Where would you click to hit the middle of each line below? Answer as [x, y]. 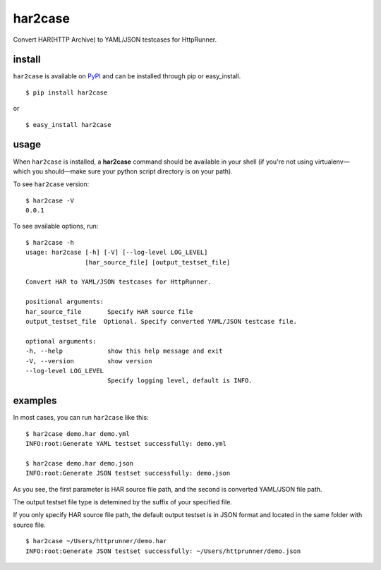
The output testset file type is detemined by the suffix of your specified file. [123, 502]
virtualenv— [332, 162]
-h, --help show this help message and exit [124, 351]
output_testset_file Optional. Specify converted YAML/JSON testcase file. [162, 321]
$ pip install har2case [67, 92]
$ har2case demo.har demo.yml [78, 433]
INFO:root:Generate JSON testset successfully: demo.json [128, 473]
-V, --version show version [89, 361]
